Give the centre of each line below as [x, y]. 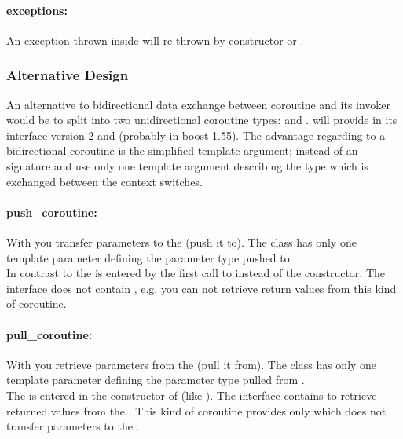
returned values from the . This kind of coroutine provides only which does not [196, 410]
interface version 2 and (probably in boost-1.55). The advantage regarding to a [196, 135]
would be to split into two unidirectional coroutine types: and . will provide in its [202, 120]
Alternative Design [68, 75]
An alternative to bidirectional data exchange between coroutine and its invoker [199, 104]
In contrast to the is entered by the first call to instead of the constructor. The [196, 273]
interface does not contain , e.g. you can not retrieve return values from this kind [201, 288]
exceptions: [37, 10]
